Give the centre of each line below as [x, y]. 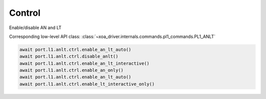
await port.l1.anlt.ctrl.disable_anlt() [69, 56]
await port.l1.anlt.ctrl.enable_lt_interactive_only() [87, 84]
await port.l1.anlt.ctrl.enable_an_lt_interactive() [84, 63]
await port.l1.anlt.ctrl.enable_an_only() [71, 70]
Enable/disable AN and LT [35, 28]
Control [25, 13]
